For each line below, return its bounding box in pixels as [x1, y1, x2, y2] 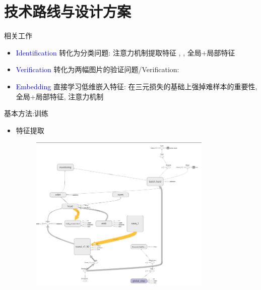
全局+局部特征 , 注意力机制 [16, 91, 104, 101]
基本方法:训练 [4, 108, 48, 119]
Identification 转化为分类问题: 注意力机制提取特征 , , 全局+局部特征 [16, 47, 235, 57]
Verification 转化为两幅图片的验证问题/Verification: [16, 64, 179, 75]
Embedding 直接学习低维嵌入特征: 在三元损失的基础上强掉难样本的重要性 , [16, 81, 257, 91]
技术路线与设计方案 [4, 1, 132, 22]
